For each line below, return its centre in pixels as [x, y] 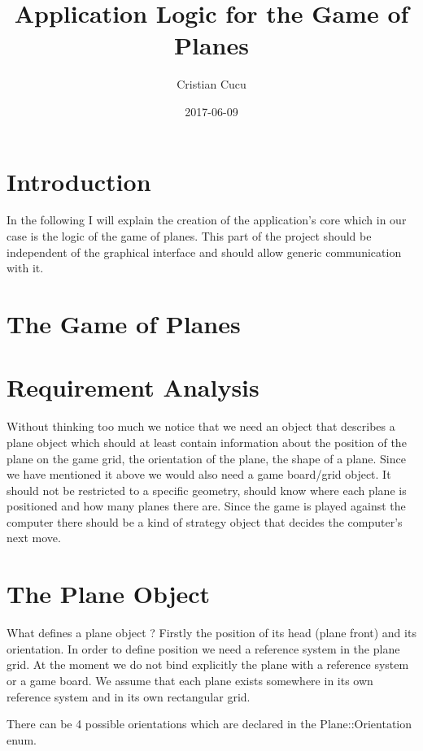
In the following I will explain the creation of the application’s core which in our [207, 220]
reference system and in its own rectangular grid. [129, 696]
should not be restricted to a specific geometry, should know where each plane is [207, 490]
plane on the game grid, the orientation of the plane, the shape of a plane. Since [206, 458]
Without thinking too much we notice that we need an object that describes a [201, 426]
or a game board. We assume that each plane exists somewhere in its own [190, 680]
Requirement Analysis [133, 387]
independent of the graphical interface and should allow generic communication [204, 252]
